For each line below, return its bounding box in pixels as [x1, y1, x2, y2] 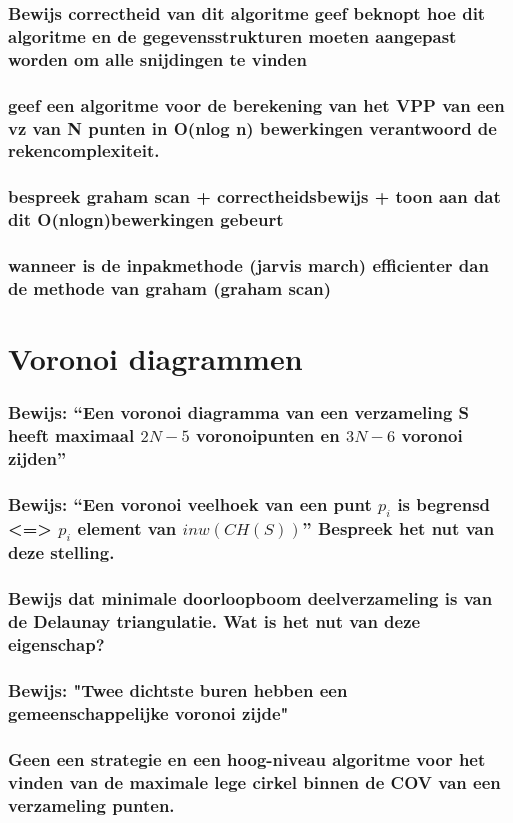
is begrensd [397, 491, 491, 516]
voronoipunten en [196, 423, 340, 448]
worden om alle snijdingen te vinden [8, 46, 307, 71]
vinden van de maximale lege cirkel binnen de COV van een [8, 769, 501, 794]
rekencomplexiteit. [8, 138, 160, 163]
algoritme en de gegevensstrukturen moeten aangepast [8, 23, 457, 48]
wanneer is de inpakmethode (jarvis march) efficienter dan [8, 253, 489, 278]
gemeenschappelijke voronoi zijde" [8, 700, 289, 725]
